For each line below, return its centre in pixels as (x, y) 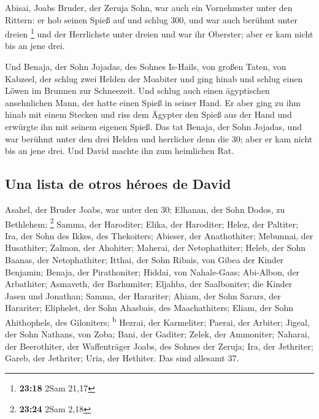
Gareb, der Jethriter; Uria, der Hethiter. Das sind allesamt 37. (122, 358)
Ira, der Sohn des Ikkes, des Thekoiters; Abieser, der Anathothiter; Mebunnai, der (159, 235)
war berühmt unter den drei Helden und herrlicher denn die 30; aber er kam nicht (159, 138)
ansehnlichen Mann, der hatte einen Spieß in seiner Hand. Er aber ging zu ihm (153, 102)
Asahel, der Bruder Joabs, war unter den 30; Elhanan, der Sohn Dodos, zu (145, 209)
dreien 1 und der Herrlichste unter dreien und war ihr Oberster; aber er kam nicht (159, 33)
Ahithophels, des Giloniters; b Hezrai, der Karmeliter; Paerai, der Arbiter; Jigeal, (157, 321)
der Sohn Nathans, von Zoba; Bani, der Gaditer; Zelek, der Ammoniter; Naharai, (157, 334)
